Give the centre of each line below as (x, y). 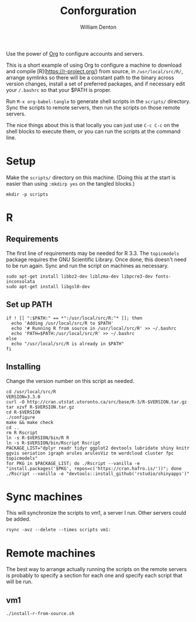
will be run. (20, 582)
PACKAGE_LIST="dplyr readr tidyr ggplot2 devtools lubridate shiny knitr (98, 448)
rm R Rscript (22, 433)
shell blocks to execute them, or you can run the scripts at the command (93, 131)
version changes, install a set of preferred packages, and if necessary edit (96, 84)
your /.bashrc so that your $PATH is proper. (59, 90)
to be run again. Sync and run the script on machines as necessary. (87, 265)
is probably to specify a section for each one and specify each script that (94, 576)
